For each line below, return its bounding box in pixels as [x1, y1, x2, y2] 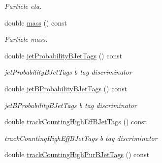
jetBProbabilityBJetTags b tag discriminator [4, 100, 137, 110]
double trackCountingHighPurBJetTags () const [4, 149, 150, 160]
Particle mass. [4, 34, 48, 44]
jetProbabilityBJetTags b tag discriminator [4, 67, 132, 77]
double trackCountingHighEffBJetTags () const [4, 116, 147, 127]
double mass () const [4, 17, 67, 27]
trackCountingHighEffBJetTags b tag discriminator [4, 133, 158, 143]
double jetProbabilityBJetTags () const [4, 50, 123, 60]
